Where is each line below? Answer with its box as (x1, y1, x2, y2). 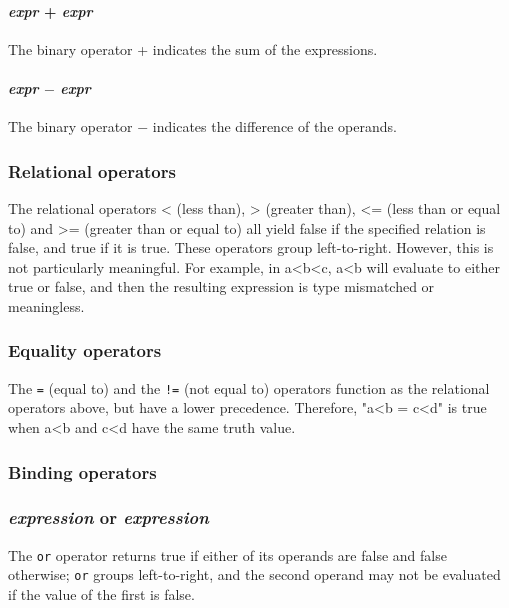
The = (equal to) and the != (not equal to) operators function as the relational (8, 377, 490, 398)
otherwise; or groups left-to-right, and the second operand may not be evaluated (8, 564, 501, 585)
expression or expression (8, 505, 209, 530)
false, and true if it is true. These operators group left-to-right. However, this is (8, 237, 494, 258)
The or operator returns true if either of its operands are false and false (8, 544, 447, 565)
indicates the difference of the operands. (152, 116, 397, 137)
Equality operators (8, 338, 162, 363)
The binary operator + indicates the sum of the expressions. (8, 38, 378, 59)
